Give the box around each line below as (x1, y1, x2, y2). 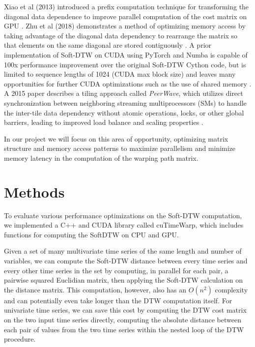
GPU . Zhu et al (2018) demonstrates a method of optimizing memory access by (4, 21, 246, 31)
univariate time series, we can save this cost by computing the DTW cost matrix (4, 305, 247, 315)
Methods (4, 181, 65, 202)
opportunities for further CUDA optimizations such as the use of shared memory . (4, 78, 252, 88)
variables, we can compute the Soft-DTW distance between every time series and (4, 256, 248, 265)
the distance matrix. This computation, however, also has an (4, 284, 186, 294)
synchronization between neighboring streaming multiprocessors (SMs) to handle (4, 97, 247, 108)
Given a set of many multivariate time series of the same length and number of (4, 246, 242, 256)
